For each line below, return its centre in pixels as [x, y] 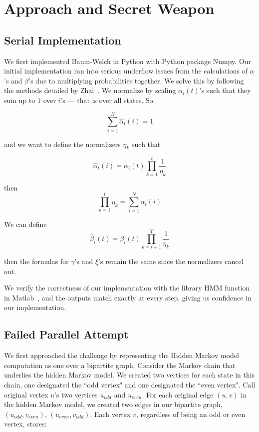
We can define [25, 224]
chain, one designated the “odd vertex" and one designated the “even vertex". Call [130, 385]
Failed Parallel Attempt [66, 334]
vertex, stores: [25, 424]
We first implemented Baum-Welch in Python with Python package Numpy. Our [128, 61]
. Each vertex [110, 414]
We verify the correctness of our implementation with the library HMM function [127, 288]
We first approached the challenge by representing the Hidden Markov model [122, 355]
